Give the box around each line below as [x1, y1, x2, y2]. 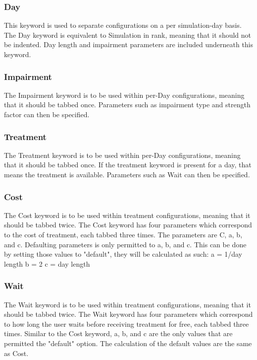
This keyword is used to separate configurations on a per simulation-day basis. [4, 20, 242, 30]
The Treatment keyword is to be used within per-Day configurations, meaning [4, 149, 241, 160]
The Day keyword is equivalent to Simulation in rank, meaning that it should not [4, 29, 252, 40]
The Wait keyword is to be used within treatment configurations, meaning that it [4, 299, 251, 309]
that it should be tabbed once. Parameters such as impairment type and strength [4, 99, 251, 110]
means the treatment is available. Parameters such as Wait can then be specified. [4, 169, 250, 179]
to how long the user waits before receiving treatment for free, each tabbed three [4, 318, 249, 329]
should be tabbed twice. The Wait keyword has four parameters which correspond [4, 309, 253, 319]
